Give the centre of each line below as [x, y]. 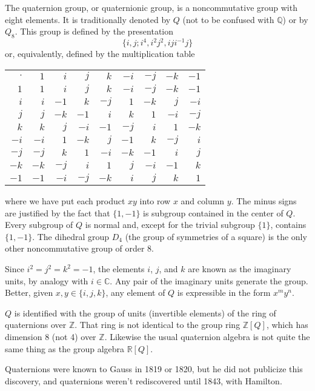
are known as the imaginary [240, 269]
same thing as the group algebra [65, 348]
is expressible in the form [224, 292]
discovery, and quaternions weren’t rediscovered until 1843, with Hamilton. [144, 380]
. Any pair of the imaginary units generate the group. [209, 280]
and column [203, 201]
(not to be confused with [228, 19]
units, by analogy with [47, 280]
